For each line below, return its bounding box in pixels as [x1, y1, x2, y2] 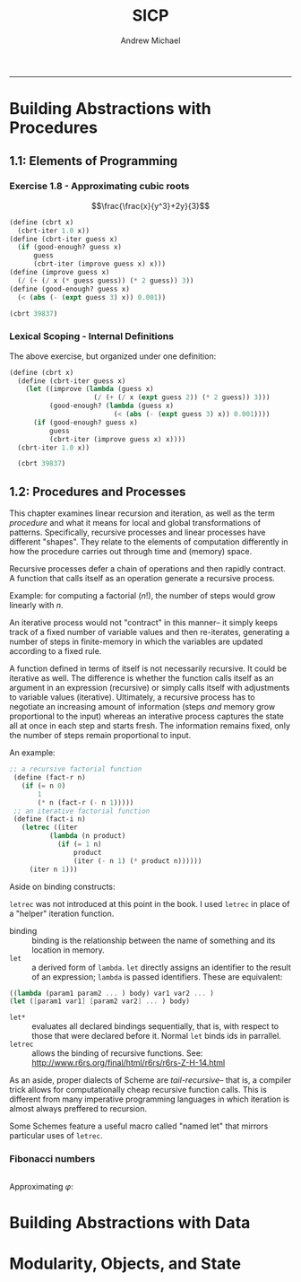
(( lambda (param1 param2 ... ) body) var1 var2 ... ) [9, 989, 215, 998]
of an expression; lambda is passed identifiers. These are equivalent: [31, 971, 283, 982]
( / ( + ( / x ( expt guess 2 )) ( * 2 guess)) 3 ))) [93, 393, 271, 402]
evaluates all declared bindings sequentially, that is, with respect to [31, 1021, 279, 1032]
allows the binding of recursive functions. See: [31, 1048, 203, 1059]
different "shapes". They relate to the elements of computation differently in [9, 536, 288, 547]
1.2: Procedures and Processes [9, 484, 186, 499]
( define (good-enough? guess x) [9, 284, 130, 293]
